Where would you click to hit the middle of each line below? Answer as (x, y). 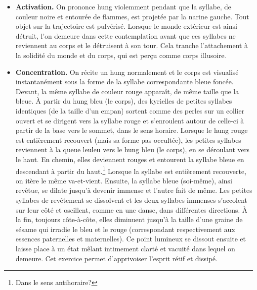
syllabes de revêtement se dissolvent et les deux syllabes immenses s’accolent (131, 200)
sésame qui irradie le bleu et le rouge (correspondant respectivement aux (125, 229)
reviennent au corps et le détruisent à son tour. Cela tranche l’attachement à (132, 45)
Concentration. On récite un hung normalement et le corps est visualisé (127, 72)
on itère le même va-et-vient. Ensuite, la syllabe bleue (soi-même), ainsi (124, 180)
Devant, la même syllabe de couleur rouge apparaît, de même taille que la (127, 91)
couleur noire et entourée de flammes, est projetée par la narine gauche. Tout (132, 16)
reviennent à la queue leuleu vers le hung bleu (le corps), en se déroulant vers (132, 149)
